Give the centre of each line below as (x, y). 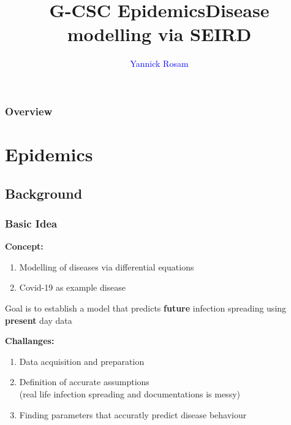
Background (44, 193)
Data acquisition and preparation (82, 361)
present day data (39, 320)
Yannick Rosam (159, 63)
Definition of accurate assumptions (84, 382)
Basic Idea (31, 223)
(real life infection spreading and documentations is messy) (130, 393)
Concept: (24, 246)
